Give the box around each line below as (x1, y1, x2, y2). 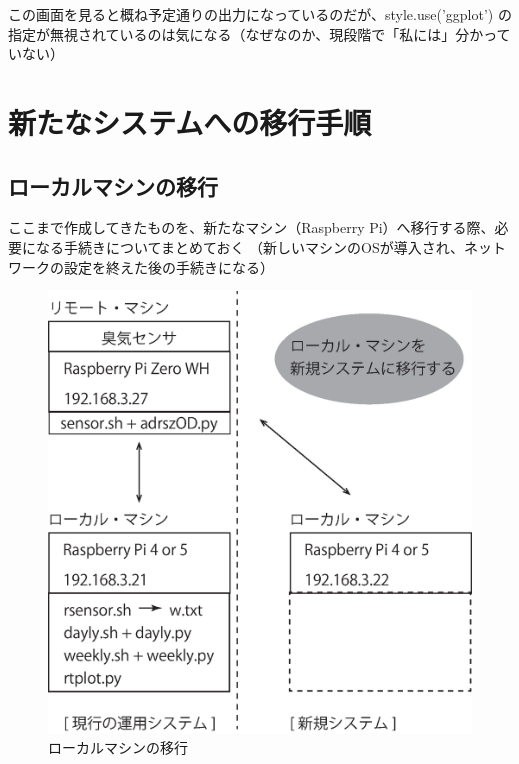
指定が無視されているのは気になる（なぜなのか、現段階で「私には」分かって (8, 23, 511, 44)
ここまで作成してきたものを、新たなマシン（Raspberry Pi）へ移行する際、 (8, 217, 495, 238)
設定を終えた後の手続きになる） (63, 256, 274, 277)
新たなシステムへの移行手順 (8, 101, 372, 142)
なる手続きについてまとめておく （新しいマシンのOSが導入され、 (35, 236, 464, 257)
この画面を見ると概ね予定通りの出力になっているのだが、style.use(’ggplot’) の (8, 4, 512, 24)
